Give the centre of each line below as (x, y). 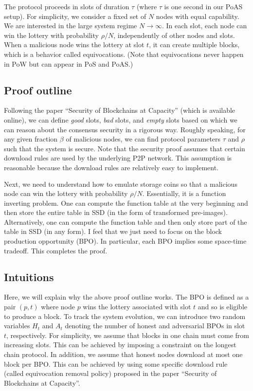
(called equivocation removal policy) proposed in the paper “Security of (110, 373)
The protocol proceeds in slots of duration (67, 6)
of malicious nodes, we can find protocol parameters (143, 139)
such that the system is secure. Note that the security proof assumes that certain (125, 148)
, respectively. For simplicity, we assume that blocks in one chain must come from (128, 335)
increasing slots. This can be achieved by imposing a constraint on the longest (120, 345)
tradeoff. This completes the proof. (56, 250)
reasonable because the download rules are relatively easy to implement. (111, 167)
